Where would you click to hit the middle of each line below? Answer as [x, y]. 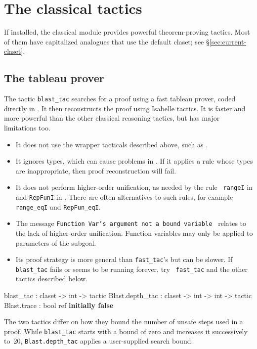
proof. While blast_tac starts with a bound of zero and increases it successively [126, 331]
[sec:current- [228, 41]
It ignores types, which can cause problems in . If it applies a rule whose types [134, 161]
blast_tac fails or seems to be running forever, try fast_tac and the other [132, 269]
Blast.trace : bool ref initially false [59, 305]
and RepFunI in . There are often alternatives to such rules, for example [124, 196]
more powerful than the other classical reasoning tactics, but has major [112, 118]
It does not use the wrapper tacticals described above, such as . [112, 144]
